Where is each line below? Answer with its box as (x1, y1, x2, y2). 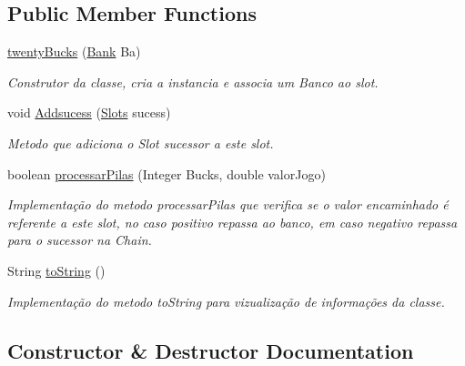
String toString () (7, 260, 106, 280)
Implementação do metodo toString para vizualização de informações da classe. (7, 291, 445, 310)
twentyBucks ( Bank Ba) (7, 42, 141, 61)
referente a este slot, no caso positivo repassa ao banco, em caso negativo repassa (7, 212, 458, 231)
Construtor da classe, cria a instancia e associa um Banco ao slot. (7, 72, 379, 91)
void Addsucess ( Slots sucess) (7, 103, 171, 122)
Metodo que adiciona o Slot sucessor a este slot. (7, 133, 274, 152)
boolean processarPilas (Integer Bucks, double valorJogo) (7, 164, 326, 183)
